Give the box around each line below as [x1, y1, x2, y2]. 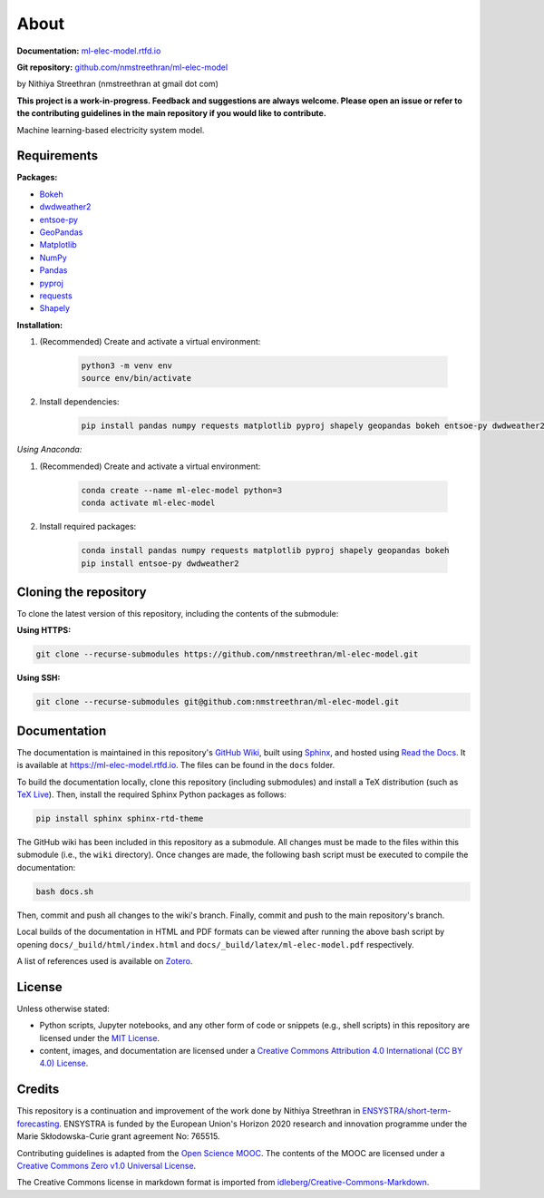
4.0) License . [39, 1057, 89, 1069]
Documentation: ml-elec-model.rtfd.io [16, 45, 161, 56]
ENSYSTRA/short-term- [362, 1105, 452, 1116]
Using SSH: [16, 672, 61, 684]
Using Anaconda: [16, 444, 83, 455]
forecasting [16, 1118, 60, 1129]
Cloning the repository [16, 584, 147, 599]
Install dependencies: [39, 396, 120, 407]
